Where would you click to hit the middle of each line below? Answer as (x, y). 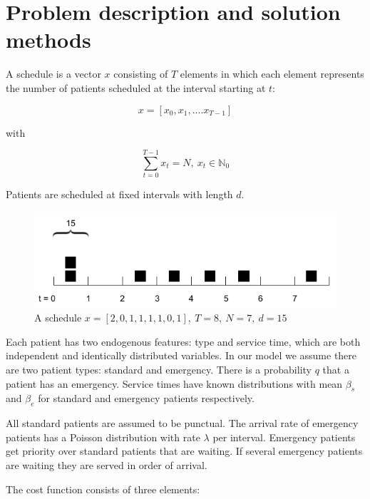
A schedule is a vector (53, 74)
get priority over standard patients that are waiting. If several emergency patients (184, 451)
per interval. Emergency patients (284, 437)
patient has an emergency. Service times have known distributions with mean (174, 383)
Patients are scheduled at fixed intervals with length (119, 194)
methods (48, 40)
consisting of (141, 74)
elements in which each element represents (272, 74)
